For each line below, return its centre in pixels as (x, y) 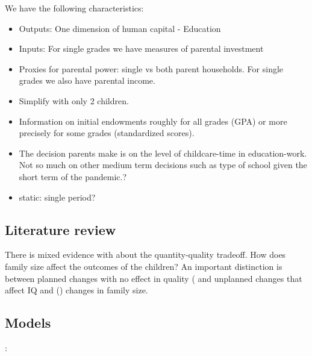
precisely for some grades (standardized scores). (107, 133)
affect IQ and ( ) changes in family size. (76, 290)
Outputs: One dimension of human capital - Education (120, 28)
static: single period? (57, 197)
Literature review (61, 229)
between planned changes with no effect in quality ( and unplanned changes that (154, 278)
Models (28, 323)
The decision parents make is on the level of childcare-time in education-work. (163, 153)
